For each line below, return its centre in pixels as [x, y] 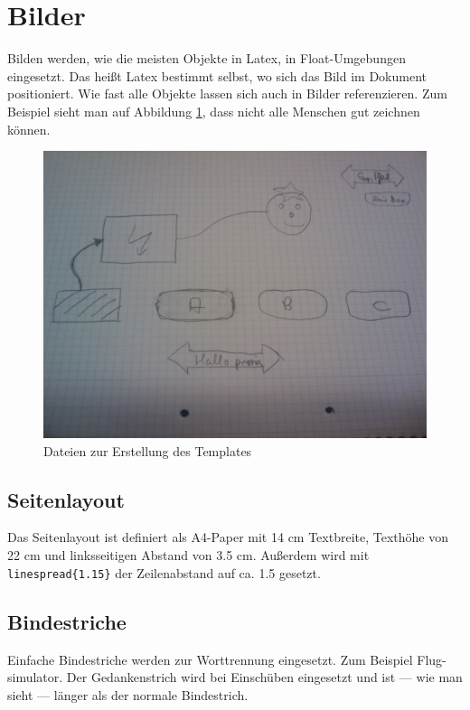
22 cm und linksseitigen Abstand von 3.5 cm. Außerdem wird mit [188, 555]
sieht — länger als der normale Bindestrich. [128, 694]
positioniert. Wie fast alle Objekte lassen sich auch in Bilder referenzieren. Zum [227, 93]
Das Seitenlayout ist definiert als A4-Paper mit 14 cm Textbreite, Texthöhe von [228, 537]
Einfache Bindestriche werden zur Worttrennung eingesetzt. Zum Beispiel [210, 659]
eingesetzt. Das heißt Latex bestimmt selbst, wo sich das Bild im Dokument [217, 75]
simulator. [35, 677]
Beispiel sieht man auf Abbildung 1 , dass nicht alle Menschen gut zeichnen [214, 111]
